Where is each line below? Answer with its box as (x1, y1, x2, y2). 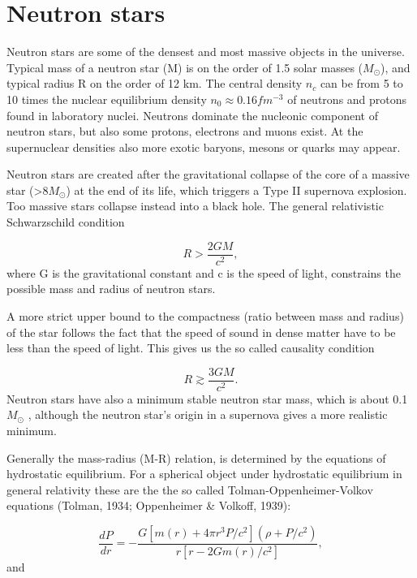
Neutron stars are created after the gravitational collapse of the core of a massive (6, 166, 410, 183)
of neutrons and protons (287, 90, 407, 107)
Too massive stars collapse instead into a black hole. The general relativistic (6, 197, 384, 214)
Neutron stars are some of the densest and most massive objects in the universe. (6, 43, 405, 60)
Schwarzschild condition (6, 214, 125, 231)
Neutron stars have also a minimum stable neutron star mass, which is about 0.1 (6, 390, 408, 407)
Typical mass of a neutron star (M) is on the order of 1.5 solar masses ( (6, 58, 363, 75)
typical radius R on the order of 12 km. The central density (6, 75, 303, 92)
